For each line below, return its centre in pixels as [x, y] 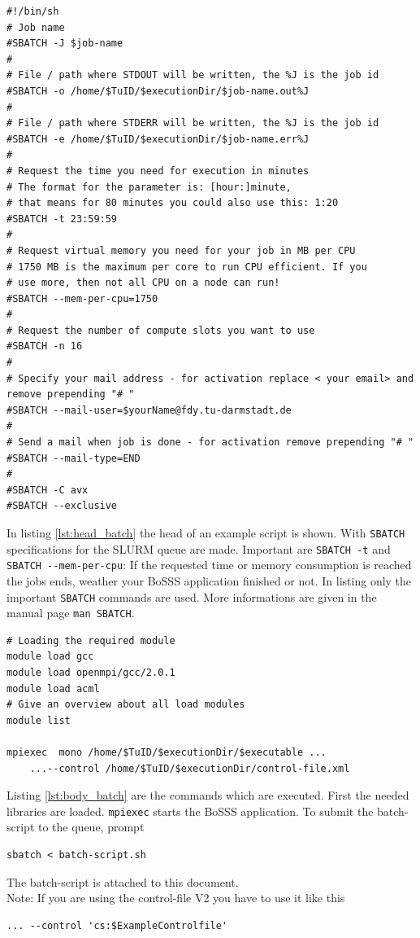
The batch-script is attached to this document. [123, 881]
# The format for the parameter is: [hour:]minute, [149, 187]
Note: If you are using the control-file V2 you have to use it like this [176, 898]
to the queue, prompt [91, 827]
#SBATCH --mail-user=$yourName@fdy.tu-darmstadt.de [149, 410]
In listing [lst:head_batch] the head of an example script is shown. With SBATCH [206, 533]
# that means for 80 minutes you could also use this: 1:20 [173, 203]
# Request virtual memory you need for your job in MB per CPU [181, 250]
